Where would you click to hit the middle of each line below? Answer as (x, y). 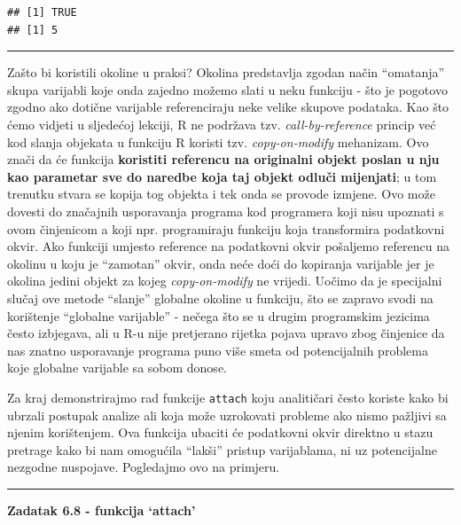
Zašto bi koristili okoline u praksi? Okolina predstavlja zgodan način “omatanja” (226, 72)
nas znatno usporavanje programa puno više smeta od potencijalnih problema (218, 350)
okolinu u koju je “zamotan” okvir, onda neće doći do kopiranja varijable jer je (221, 263)
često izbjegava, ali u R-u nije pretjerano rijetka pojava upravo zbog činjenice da (226, 333)
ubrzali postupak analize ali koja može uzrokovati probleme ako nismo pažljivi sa (227, 415)
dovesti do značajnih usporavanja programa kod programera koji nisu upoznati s (226, 211)
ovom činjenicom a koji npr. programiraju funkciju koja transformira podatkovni (226, 228)
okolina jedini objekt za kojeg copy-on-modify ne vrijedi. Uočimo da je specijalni (225, 281)
